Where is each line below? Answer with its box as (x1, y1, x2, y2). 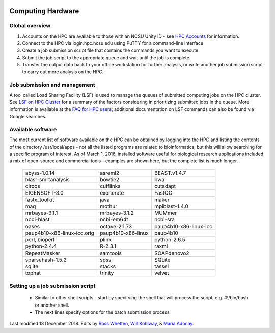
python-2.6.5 (154, 236, 185, 243)
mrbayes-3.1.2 (100, 209, 134, 216)
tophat (25, 269, 41, 276)
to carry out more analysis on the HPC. (22, 69, 104, 75)
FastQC (154, 189, 173, 196)
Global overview (9, 22, 51, 30)
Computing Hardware (9, 7, 79, 15)
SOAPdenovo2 (154, 249, 189, 257)
